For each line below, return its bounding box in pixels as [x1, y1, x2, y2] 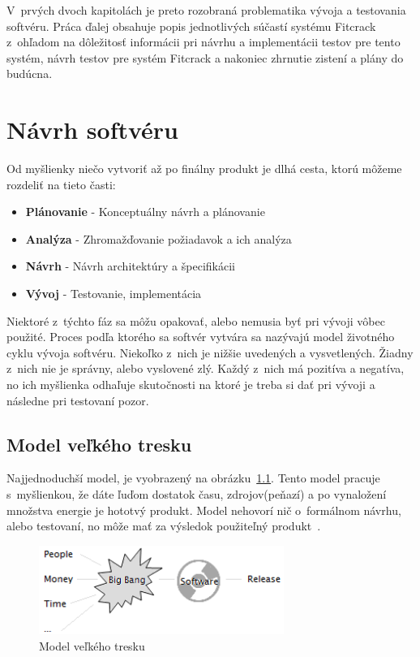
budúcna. [6, 65, 53, 82]
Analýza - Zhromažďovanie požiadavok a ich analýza [25, 230, 292, 247]
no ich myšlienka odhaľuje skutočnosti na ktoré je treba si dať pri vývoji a [6, 376, 375, 393]
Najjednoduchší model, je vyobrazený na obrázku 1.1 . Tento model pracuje [6, 469, 380, 486]
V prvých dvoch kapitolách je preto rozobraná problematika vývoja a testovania [6, 2, 406, 18]
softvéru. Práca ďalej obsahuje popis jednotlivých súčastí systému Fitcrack [6, 17, 376, 34]
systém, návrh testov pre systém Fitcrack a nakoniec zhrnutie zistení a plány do [6, 49, 404, 66]
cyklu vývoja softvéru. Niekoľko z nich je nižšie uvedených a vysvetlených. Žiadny [6, 344, 414, 361]
